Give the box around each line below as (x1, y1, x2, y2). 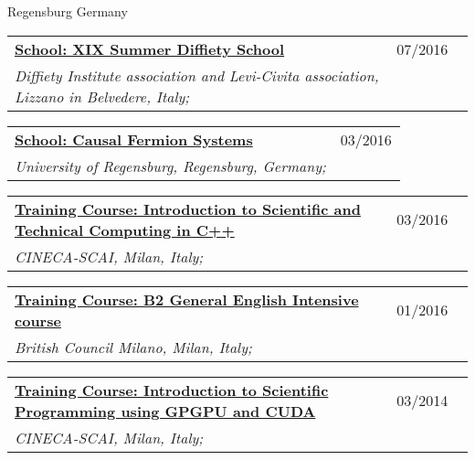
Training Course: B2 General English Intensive (15, 288, 359, 310)
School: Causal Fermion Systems (15, 128, 253, 150)
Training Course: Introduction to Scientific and (15, 198, 361, 219)
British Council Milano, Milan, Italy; (15, 336, 252, 358)
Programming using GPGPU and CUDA (15, 400, 316, 422)
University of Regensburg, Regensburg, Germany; (15, 155, 326, 177)
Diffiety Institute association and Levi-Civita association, (15, 64, 379, 86)
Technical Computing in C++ (15, 219, 235, 241)
